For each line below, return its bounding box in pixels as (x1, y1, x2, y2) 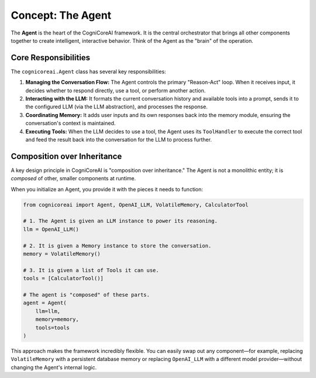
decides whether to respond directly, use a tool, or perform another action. (25, 87, 206, 94)
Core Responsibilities (11, 53, 91, 63)
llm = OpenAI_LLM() (23, 226, 79, 232)
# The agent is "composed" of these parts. (23, 291, 150, 298)
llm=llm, (35, 308, 61, 314)
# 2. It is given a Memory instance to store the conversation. (23, 242, 212, 249)
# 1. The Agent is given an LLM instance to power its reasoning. (23, 218, 218, 225)
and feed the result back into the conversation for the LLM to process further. (25, 136, 212, 143)
